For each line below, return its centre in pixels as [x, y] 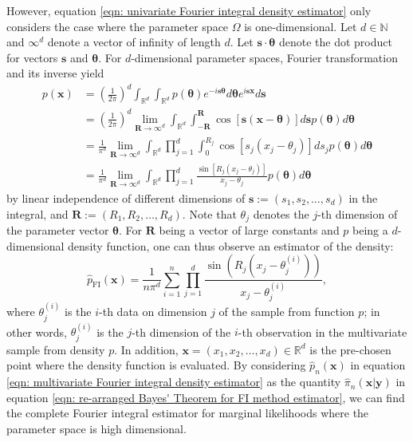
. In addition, [146, 349]
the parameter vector [58, 230]
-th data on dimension [153, 312]
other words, [37, 331]
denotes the [281, 213]
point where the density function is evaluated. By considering [156, 365]
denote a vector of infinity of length [134, 42]
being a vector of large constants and [249, 230]
